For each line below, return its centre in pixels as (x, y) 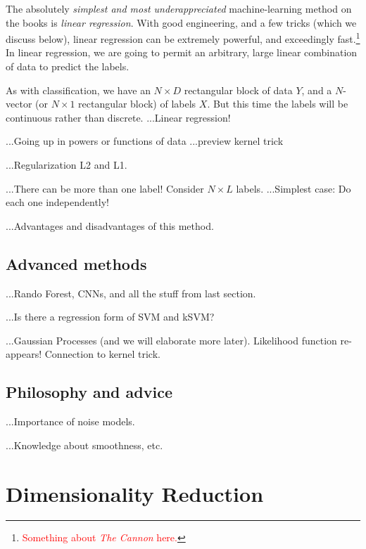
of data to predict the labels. (68, 66)
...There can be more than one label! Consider (105, 188)
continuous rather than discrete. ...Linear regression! (118, 117)
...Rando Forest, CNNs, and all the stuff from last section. (131, 293)
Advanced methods (76, 263)
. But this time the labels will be (278, 104)
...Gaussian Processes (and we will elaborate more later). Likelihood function (171, 340)
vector (19, 104)
